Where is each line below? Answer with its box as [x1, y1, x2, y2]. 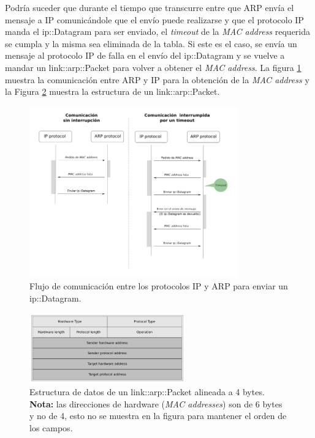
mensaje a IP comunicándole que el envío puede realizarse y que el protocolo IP [5, 13, 304, 26]
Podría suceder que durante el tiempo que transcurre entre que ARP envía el [5, 1, 294, 13]
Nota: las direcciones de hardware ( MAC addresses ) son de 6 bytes [29, 397, 283, 410]
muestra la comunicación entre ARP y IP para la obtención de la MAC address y [5, 73, 309, 86]
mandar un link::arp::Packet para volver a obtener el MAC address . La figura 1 [5, 61, 302, 73]
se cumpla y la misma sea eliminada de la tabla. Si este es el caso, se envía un [5, 37, 297, 50]
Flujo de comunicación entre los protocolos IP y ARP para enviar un [29, 280, 288, 292]
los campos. [29, 421, 73, 434]
